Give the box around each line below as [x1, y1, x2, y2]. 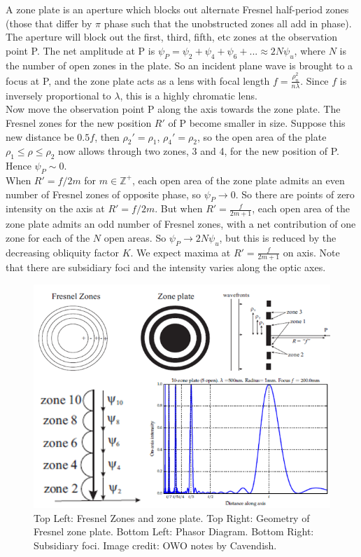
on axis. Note [283, 245, 340, 259]
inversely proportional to [6, 88, 111, 102]
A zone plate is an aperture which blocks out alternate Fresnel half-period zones [6, 2, 349, 16]
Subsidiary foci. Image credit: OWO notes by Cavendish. [34, 537, 277, 552]
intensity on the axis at [6, 201, 105, 216]
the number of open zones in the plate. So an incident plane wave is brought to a [6, 57, 353, 72]
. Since [300, 73, 329, 88]
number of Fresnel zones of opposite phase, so [6, 186, 201, 201]
